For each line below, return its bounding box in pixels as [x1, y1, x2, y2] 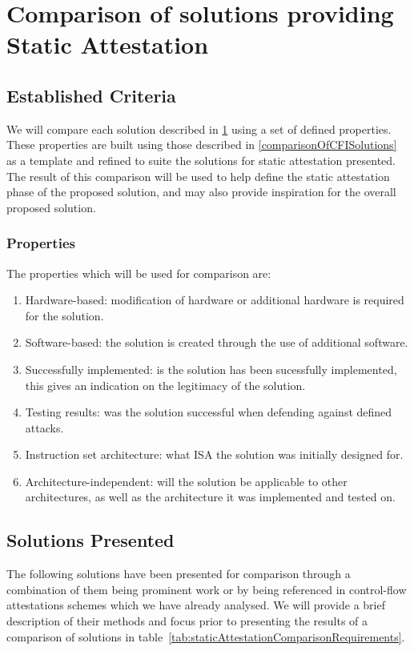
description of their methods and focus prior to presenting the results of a [6, 613, 368, 629]
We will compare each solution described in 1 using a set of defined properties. [6, 120, 392, 137]
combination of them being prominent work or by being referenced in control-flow [6, 581, 407, 597]
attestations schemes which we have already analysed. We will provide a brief [6, 597, 385, 613]
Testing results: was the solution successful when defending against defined [25, 404, 392, 420]
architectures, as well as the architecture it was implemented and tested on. [25, 488, 396, 505]
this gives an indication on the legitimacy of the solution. [25, 376, 306, 393]
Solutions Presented [6, 528, 175, 553]
